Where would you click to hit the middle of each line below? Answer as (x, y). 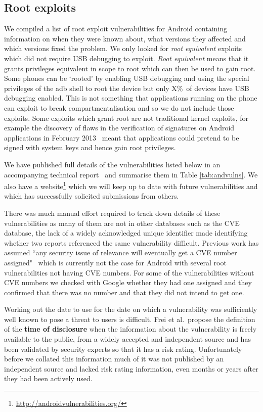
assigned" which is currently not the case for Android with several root (115, 262)
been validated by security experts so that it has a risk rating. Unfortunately (123, 349)
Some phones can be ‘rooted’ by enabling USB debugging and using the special (127, 78)
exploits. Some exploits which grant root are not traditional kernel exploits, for (126, 118)
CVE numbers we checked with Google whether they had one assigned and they (128, 282)
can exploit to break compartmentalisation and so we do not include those (119, 107)
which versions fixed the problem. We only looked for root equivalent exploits (123, 48)
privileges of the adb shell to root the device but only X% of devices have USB (127, 88)
